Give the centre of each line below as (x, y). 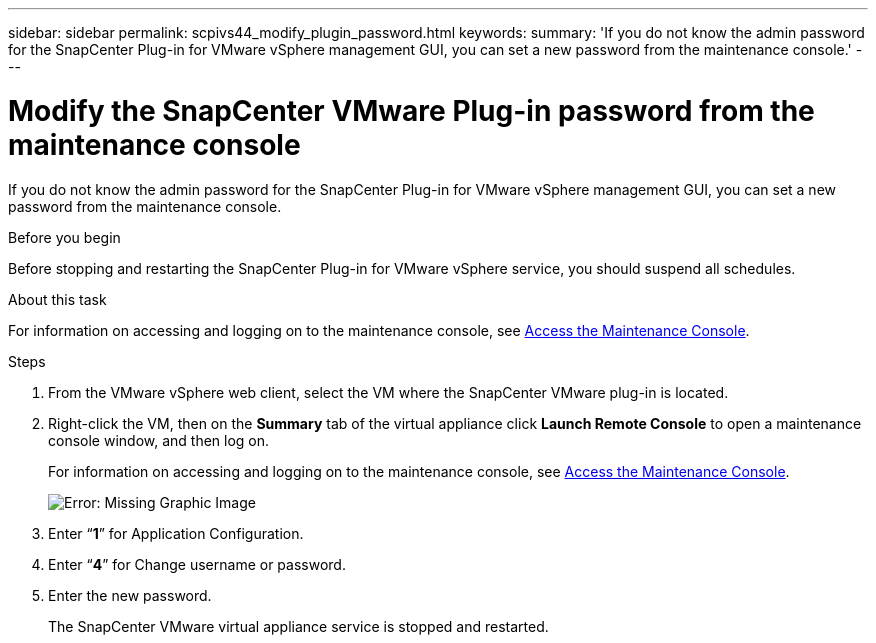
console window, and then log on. (159, 440)
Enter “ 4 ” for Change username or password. (197, 564)
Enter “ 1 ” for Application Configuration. (176, 533)
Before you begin (64, 237)
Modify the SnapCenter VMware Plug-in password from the (411, 110)
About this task (57, 299)
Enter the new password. (130, 595)
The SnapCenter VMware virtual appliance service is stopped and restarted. (298, 626)
